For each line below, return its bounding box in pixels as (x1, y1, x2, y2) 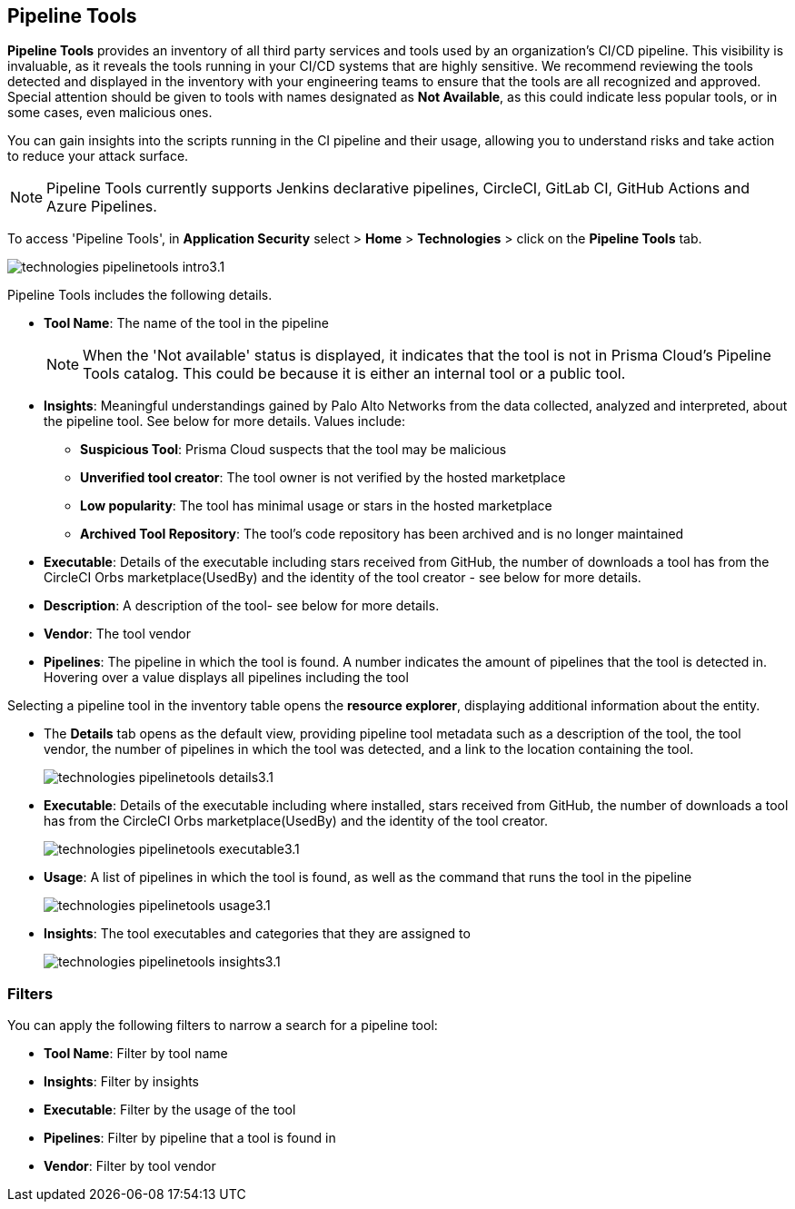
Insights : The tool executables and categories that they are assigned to (44, 926, 471, 942)
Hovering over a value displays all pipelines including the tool (44, 669, 409, 686)
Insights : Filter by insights (44, 1074, 199, 1090)
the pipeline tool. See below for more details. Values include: (44, 413, 405, 430)
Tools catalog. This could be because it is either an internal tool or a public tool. (83, 364, 626, 383)
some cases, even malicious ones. (7, 104, 213, 121)
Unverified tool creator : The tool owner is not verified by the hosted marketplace (80, 470, 566, 486)
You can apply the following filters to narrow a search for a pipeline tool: (7, 1017, 438, 1034)
